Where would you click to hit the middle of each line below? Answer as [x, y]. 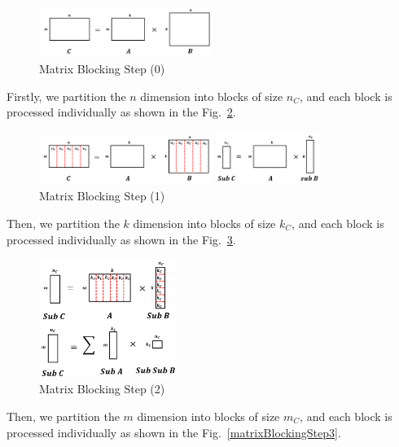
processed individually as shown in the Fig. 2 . [121, 112]
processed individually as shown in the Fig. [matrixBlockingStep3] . [174, 432]
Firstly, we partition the [66, 96]
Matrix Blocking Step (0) [102, 68]
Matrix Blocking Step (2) [102, 389]
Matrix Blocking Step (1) [102, 196]
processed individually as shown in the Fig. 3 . [121, 239]
